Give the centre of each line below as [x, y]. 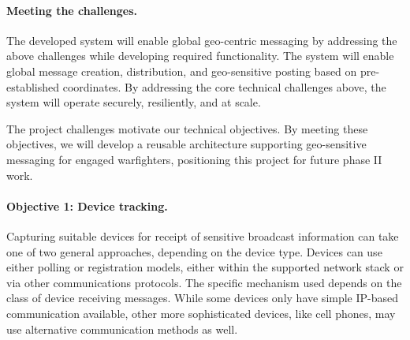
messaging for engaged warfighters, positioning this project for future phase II [194, 159]
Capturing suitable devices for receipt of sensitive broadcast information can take [203, 235]
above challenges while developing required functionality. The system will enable [200, 56]
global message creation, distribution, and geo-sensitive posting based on [182, 71]
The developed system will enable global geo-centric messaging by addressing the [202, 40]
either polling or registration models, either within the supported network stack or [205, 267]
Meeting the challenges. [72, 10]
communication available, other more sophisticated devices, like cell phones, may [201, 313]
